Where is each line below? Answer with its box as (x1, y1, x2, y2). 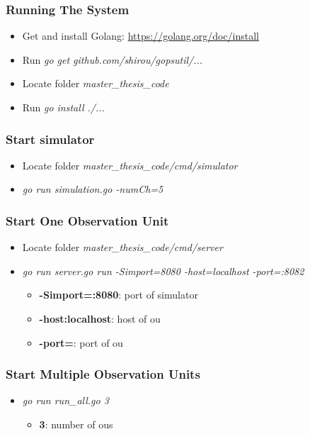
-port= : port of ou (39, 335, 123, 350)
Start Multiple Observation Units (6, 365, 200, 383)
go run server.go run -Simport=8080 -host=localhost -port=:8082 (22, 263, 304, 278)
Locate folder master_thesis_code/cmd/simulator (22, 157, 238, 172)
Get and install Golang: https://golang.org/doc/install (22, 28, 260, 43)
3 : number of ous (39, 417, 113, 431)
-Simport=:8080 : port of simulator (39, 287, 198, 302)
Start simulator (6, 130, 95, 148)
